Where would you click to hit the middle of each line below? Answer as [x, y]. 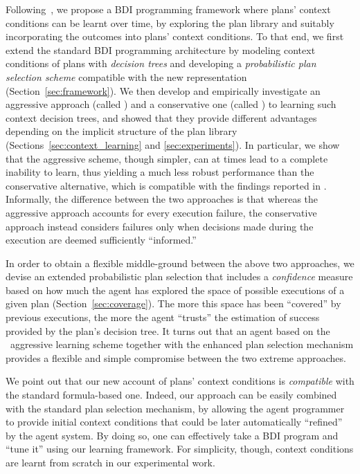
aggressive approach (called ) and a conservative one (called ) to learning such [171, 104]
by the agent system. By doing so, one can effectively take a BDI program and [172, 435]
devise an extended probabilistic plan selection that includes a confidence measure [179, 276]
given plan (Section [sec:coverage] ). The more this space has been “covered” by [173, 303]
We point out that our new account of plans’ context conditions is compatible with [180, 381]
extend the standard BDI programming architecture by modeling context [161, 49]
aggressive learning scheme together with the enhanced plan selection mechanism [182, 344]
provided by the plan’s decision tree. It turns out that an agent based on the [168, 330]
